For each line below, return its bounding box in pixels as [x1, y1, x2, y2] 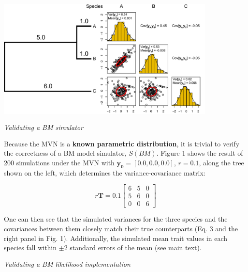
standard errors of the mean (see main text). [70, 242, 202, 253]
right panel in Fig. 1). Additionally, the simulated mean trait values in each [4, 233, 228, 243]
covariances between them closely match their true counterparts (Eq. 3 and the [4, 223, 238, 233]
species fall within [4, 242, 57, 253]
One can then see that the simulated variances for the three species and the [4, 214, 228, 224]
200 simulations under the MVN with [4, 157, 115, 167]
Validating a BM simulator [4, 122, 83, 132]
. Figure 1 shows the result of [156, 148, 243, 158]
